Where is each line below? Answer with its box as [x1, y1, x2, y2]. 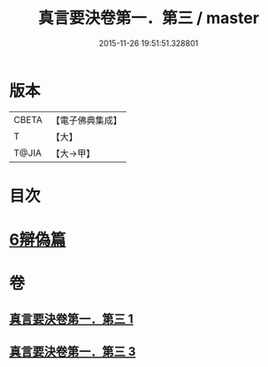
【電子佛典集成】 [50, 114, 122, 126]
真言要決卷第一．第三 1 [9, 311, 134, 326]
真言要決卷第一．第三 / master [38, 8, 259, 28]
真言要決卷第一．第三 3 [9, 344, 136, 359]
